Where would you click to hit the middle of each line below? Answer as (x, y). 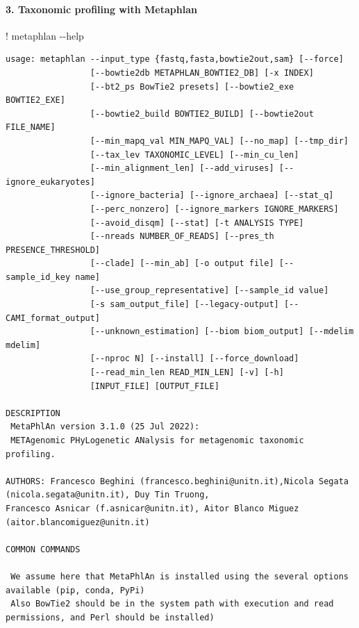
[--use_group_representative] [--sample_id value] (209, 291)
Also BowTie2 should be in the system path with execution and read (172, 604)
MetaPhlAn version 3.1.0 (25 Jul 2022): (105, 427)
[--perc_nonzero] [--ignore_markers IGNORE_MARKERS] (214, 209)
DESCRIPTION (33, 413)
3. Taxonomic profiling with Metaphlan (101, 9)
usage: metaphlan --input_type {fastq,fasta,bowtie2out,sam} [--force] (175, 59)
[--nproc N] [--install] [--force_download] (194, 359)
